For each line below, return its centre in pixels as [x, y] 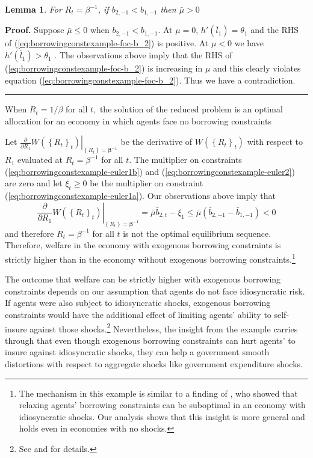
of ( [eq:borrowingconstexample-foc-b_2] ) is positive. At [107, 43]
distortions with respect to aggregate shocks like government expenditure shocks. [154, 363]
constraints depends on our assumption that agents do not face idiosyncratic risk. [155, 291]
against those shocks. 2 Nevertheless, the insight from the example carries [164, 328]
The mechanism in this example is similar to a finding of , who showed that [158, 393]
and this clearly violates [257, 68]
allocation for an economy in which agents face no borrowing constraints [138, 121]
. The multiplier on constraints [185, 160]
